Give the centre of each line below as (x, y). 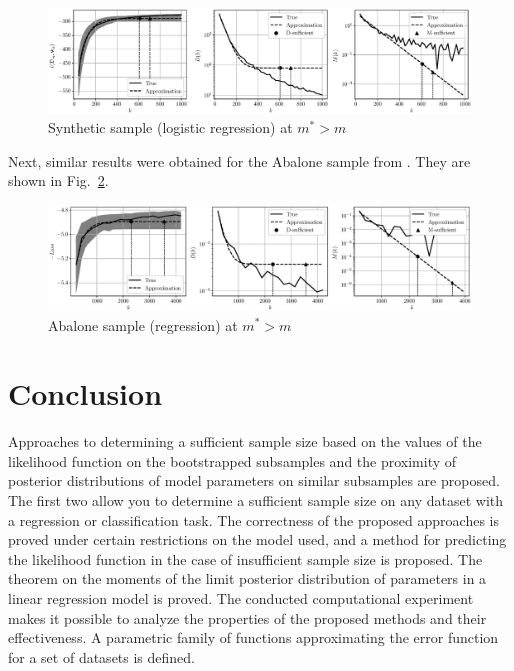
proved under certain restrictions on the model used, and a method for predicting (257, 539)
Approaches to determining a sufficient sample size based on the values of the (245, 441)
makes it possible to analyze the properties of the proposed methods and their (247, 617)
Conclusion (85, 393)
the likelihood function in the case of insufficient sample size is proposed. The (245, 558)
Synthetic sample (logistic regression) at (170, 127)
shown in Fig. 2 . (58, 180)
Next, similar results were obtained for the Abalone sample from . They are (239, 160)
